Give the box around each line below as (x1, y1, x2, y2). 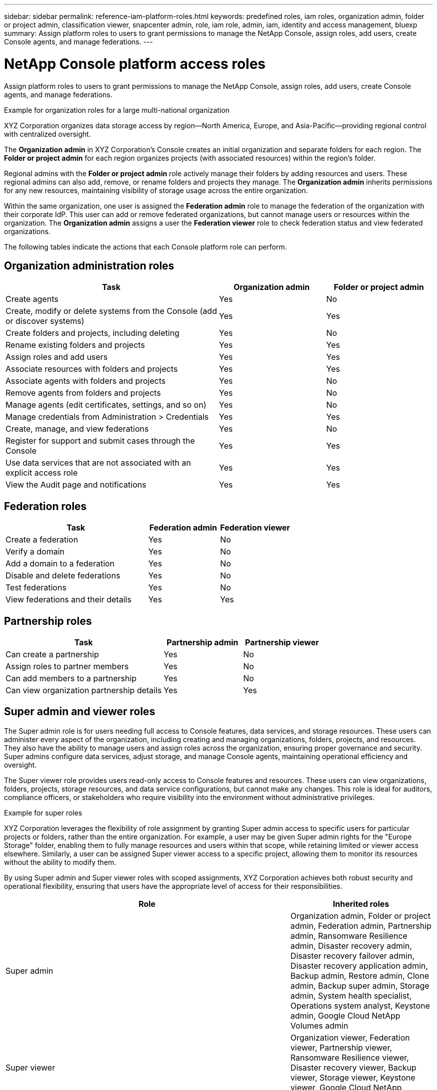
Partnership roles (4, 614, 92, 627)
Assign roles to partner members (5, 661, 129, 672)
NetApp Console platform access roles (4, 55, 266, 72)
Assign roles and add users (5, 352, 108, 362)
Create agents (5, 294, 58, 304)
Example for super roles (4, 808, 82, 817)
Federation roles (4, 500, 87, 513)
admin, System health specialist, (290, 990, 412, 1001)
